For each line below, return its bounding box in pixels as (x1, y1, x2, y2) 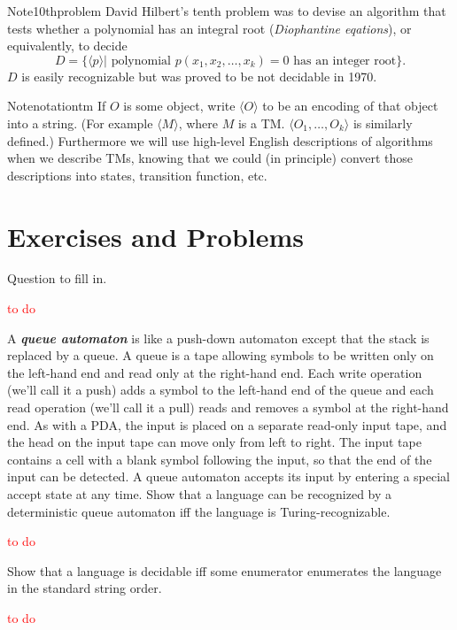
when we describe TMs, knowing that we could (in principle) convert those (7, 149, 414, 167)
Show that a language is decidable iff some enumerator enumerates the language (7, 561, 442, 580)
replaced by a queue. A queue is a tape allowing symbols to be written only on (7, 346, 434, 365)
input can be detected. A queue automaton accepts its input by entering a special (7, 467, 450, 486)
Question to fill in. (7, 269, 107, 288)
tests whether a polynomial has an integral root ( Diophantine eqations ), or (7, 19, 412, 37)
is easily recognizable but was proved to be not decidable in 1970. (21, 66, 377, 85)
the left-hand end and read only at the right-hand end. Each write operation (7, 363, 422, 381)
